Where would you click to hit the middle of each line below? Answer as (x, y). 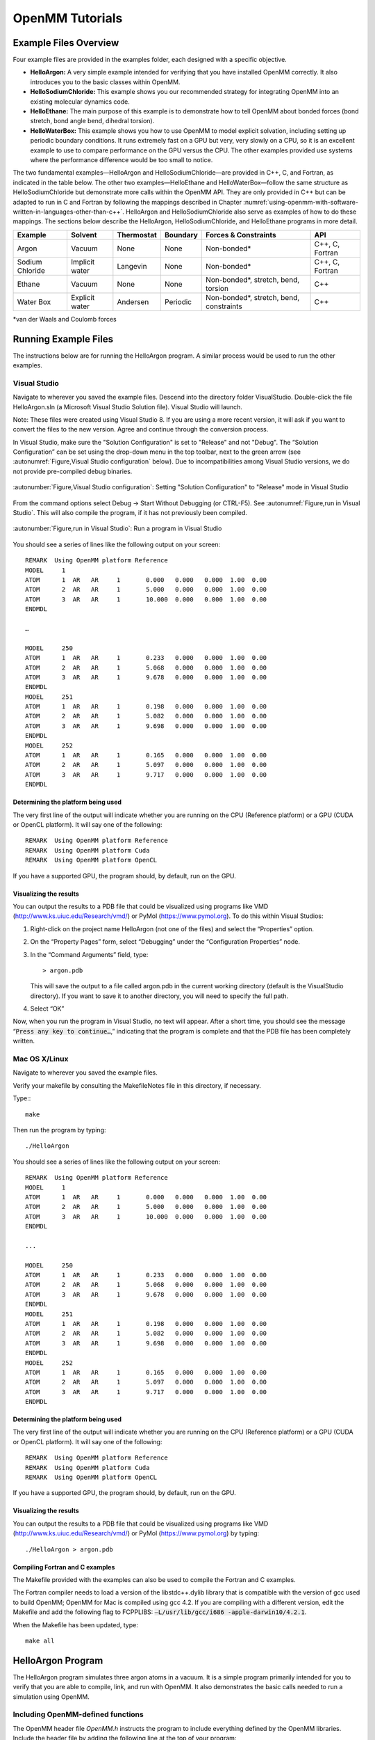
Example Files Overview (66, 43)
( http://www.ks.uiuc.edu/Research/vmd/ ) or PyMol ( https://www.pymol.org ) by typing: (136, 1533)
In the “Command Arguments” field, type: (89, 954)
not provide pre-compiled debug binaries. (73, 471)
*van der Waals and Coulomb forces (65, 319)
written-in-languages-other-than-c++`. (69, 212)
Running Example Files (63, 339)
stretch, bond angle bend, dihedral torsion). (92, 121)
